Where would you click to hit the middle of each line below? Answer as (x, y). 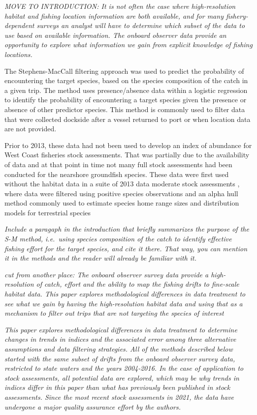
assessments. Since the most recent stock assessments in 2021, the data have (119, 397)
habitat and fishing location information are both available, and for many (114, 15)
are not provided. (31, 129)
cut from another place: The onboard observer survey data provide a (107, 274)
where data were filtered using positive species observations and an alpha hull (121, 193)
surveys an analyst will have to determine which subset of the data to (141, 25)
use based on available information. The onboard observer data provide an (115, 35)
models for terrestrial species (48, 212)
